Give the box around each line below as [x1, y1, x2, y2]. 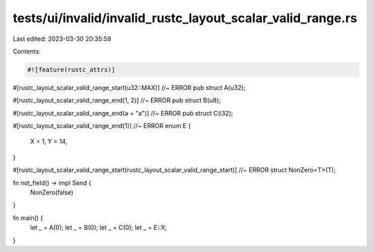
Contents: [12, 47, 41, 55]
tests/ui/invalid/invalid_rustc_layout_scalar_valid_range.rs [12, 10, 357, 26]
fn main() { [12, 213, 44, 222]
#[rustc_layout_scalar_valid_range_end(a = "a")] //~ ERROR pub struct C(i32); [12, 109, 233, 117]
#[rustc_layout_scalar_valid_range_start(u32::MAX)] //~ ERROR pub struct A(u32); [12, 83, 246, 91]
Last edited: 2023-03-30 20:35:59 [12, 35, 112, 43]
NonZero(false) [30, 188, 74, 197]
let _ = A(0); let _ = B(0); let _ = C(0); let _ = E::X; [30, 224, 168, 232]
